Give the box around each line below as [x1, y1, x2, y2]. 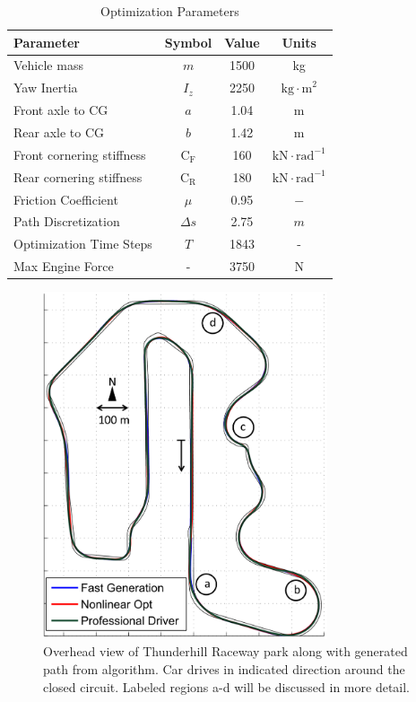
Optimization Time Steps [13, 234, 152, 253]
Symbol [164, 32, 212, 51]
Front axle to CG [13, 101, 108, 119]
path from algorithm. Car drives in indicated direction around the [43, 659, 405, 678]
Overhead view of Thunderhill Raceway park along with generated [43, 642, 408, 661]
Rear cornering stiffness [13, 167, 143, 186]
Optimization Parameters [100, 2, 239, 20]
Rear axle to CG [13, 122, 105, 141]
